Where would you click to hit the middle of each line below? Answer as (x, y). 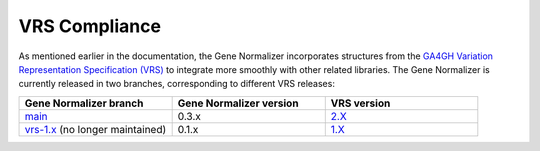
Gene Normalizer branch (84, 103)
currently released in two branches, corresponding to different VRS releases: (176, 84)
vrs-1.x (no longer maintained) (95, 129)
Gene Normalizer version (238, 103)
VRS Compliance (90, 26)
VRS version (360, 103)
